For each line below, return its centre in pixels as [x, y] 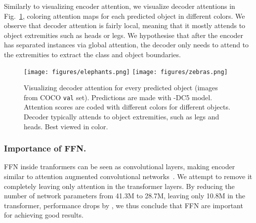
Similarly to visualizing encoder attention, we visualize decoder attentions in [120, 6]
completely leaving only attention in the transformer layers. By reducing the [119, 186]
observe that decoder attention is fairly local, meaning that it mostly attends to [125, 25]
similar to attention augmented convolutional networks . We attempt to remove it [128, 176]
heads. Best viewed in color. [66, 126]
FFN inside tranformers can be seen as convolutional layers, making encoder [120, 167]
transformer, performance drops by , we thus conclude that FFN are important [124, 205]
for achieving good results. [44, 215]
